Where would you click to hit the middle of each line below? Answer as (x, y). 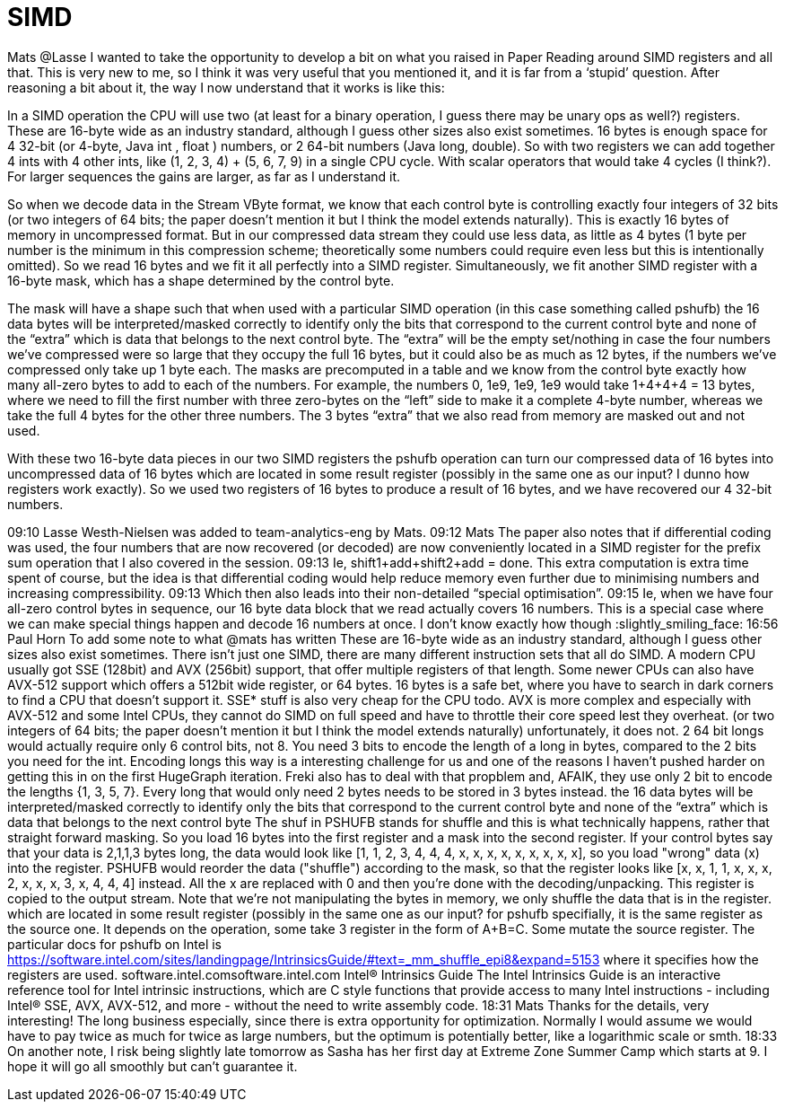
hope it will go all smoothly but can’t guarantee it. (153, 1066)
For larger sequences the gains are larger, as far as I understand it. (204, 176)
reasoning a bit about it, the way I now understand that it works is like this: (226, 87)
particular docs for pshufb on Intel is (114, 944)
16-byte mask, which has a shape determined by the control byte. (201, 280)
